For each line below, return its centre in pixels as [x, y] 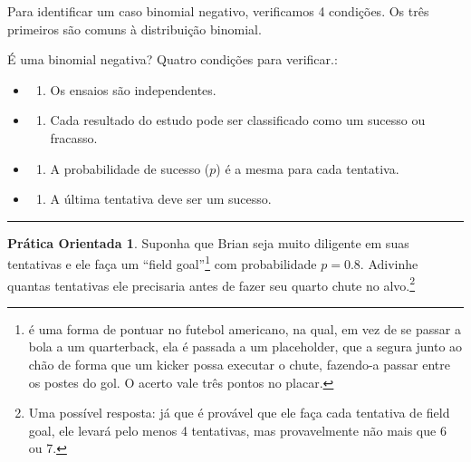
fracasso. [74, 137]
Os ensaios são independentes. [133, 89]
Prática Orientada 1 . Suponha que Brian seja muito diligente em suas [208, 242]
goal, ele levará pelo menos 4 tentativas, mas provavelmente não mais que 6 [237, 430]
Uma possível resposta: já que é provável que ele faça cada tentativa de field [239, 413]
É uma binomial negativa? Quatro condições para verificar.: [173, 59]
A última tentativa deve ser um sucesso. [161, 199]
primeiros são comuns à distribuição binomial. [135, 29]
